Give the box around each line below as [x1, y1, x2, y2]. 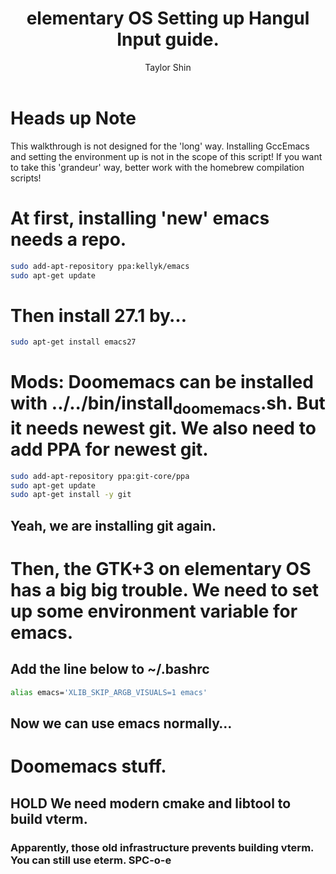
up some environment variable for [10, 600, 298, 622]
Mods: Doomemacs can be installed [10, 371, 314, 394]
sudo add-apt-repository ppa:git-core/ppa [10, 471, 190, 481]
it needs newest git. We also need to [10, 417, 317, 439]
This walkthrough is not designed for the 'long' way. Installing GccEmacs [10, 140, 310, 152]
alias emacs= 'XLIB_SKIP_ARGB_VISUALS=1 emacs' [10, 687, 208, 697]
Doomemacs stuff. [10, 755, 167, 778]
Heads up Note [10, 107, 137, 129]
